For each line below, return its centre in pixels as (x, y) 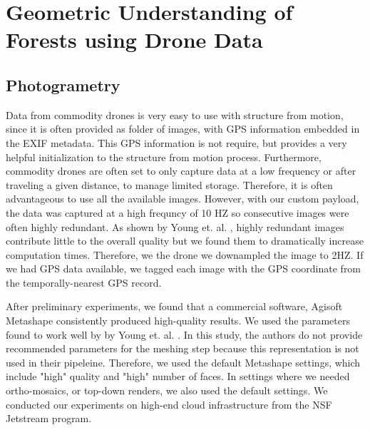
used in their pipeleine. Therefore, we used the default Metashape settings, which (183, 362)
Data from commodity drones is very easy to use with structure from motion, (175, 114)
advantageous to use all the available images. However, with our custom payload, (183, 199)
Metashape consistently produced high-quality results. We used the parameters (178, 321)
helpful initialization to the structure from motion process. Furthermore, (164, 157)
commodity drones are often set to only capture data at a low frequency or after (181, 171)
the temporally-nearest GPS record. (84, 282)
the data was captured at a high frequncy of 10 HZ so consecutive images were (178, 212)
